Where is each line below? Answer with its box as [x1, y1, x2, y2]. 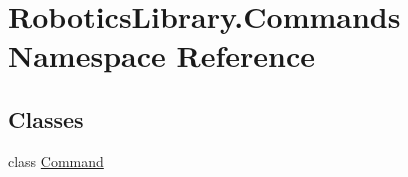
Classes [8, 103, 84, 134]
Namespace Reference [8, 35, 315, 76]
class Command [8, 150, 104, 171]
